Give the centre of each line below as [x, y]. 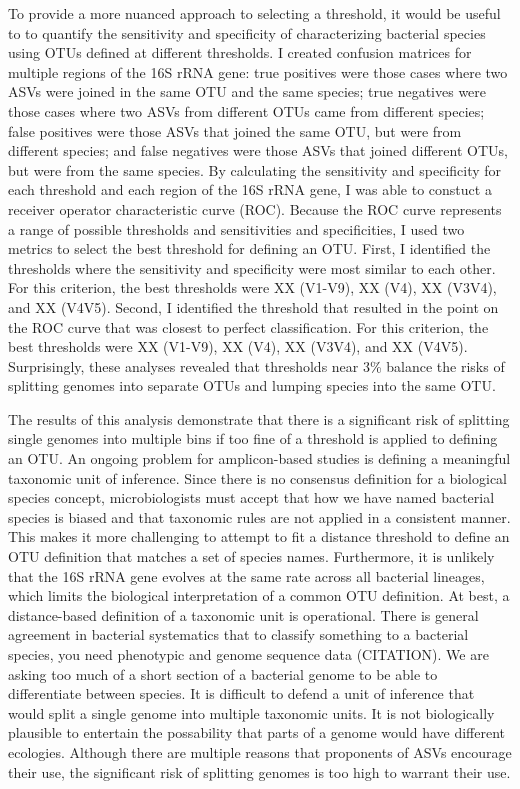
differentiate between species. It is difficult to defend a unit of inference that [241, 693]
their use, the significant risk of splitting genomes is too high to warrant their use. [259, 771]
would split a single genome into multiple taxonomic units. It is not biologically [251, 712]
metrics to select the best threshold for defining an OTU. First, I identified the [249, 248]
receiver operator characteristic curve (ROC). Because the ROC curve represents [255, 208]
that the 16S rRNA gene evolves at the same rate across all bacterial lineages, [246, 575]
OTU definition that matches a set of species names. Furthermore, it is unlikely [251, 556]
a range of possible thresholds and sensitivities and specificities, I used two [236, 228]
